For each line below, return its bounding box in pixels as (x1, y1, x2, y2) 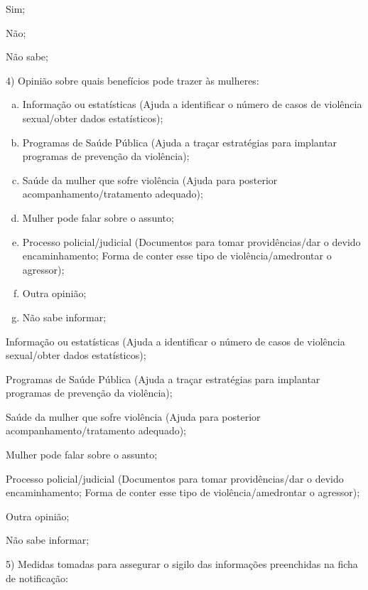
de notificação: (6, 570, 68, 585)
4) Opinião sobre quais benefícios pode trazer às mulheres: (6, 73, 259, 87)
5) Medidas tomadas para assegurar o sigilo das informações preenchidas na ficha (6, 557, 358, 572)
